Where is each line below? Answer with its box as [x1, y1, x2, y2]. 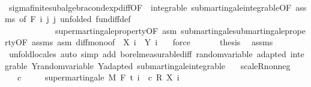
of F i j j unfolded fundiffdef [19, 13, 131, 25]
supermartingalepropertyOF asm [55, 24, 177, 36]
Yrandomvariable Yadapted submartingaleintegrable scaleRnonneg [31, 59, 291, 72]
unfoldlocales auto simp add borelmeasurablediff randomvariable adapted [8, 47, 286, 60]
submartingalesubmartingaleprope [181, 24, 306, 36]
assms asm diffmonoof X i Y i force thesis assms [31, 36, 273, 48]
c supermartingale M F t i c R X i [17, 71, 180, 83]
